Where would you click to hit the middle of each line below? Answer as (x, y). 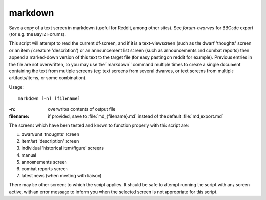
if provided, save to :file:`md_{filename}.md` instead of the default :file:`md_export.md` (136, 116)
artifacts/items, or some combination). (48, 78)
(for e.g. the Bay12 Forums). (37, 34)
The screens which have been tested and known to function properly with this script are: (99, 125)
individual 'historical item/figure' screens (63, 148)
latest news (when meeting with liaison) (62, 175)
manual (29, 155)
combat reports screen (45, 169)
